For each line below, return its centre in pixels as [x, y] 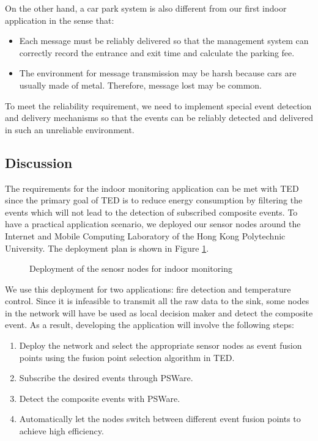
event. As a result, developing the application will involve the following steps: [150, 325]
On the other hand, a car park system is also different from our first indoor [146, 8]
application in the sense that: [60, 20]
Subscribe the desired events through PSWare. [106, 378]
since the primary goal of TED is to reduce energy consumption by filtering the [154, 200]
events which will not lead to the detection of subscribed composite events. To [151, 212]
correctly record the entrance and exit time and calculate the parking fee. [157, 52]
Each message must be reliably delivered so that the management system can [164, 41]
